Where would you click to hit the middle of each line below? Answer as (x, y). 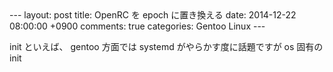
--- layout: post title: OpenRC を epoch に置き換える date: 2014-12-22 (153, 15)
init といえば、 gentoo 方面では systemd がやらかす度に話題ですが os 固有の (166, 46)
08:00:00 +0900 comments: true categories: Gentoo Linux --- (137, 26)
